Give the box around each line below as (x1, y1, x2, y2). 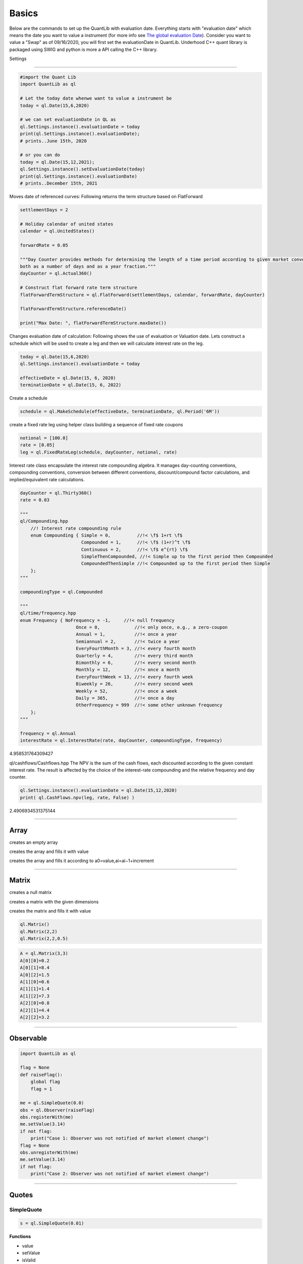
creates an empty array (9, 839, 58, 845)
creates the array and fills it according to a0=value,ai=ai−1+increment (9, 857, 154, 864)
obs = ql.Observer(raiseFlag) (20, 1107, 95, 1113)
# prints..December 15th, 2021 (20, 180, 98, 186)
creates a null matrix (9, 889, 52, 895)
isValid (22, 1257, 36, 1263)
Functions (9, 1234, 31, 1240)
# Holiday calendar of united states (20, 221, 114, 227)
